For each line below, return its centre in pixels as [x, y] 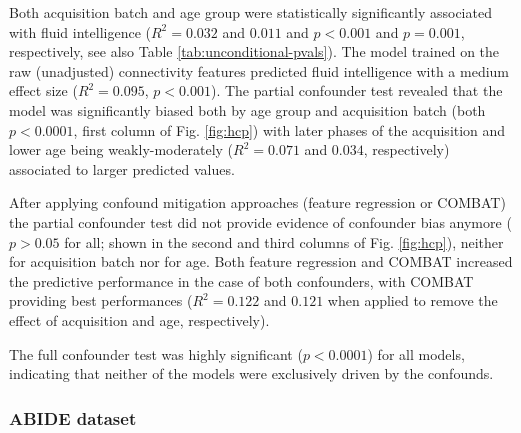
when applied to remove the [412, 300]
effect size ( [43, 90]
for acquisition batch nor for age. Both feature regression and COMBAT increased [261, 261]
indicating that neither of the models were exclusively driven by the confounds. [251, 373]
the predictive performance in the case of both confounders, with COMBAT [241, 280]
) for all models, [416, 353]
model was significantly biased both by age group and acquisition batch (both [247, 109]
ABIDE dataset [73, 417]
